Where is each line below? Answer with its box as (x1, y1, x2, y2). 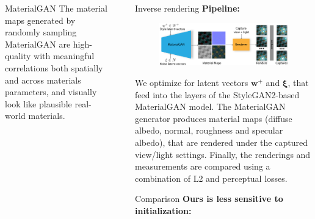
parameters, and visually (5, 85, 97, 98)
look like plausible (5, 97, 72, 110)
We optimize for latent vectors (134, 76, 248, 89)
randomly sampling (5, 26, 77, 38)
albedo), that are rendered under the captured (134, 136, 308, 149)
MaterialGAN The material (5, 2, 107, 14)
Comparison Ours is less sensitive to (134, 192, 283, 205)
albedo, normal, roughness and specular (134, 124, 283, 137)
